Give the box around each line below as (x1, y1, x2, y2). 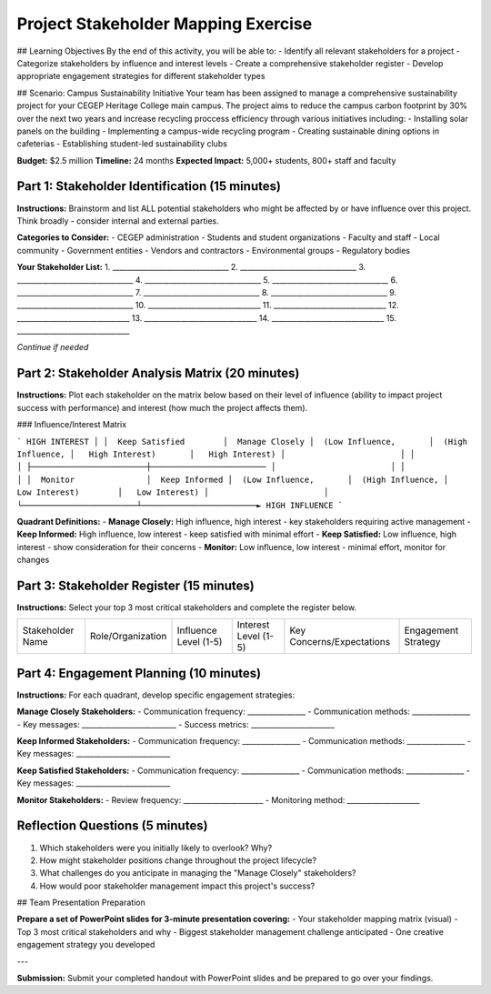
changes (16, 555, 50, 566)
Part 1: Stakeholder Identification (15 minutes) (16, 178, 282, 195)
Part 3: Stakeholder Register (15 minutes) (16, 577, 255, 593)
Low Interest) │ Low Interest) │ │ (16, 487, 329, 497)
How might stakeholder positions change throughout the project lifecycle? (39, 855, 317, 866)
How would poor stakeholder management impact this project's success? (39, 880, 316, 891)
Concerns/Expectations (289, 636, 391, 648)
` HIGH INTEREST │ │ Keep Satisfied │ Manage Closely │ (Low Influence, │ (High (16, 437, 468, 447)
